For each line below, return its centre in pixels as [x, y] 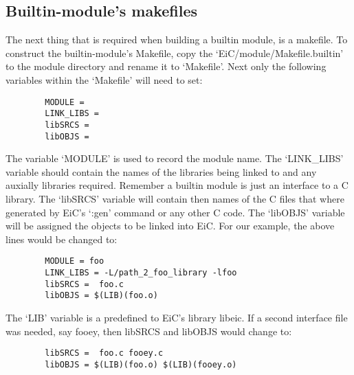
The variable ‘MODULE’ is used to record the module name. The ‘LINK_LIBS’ [175, 158]
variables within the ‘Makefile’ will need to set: [104, 79]
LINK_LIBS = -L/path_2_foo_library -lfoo [141, 273]
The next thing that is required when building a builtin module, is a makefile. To [177, 39]
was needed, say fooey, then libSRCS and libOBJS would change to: [149, 331]
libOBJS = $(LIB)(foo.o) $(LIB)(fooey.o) [141, 364]
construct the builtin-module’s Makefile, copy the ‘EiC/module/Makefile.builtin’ [175, 53]
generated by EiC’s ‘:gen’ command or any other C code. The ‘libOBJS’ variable [175, 212]
